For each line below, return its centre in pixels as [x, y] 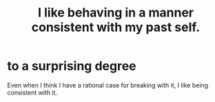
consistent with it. [32, 92]
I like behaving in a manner [116, 13]
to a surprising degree [72, 66]
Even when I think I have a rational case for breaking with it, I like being [108, 85]
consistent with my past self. [116, 27]
